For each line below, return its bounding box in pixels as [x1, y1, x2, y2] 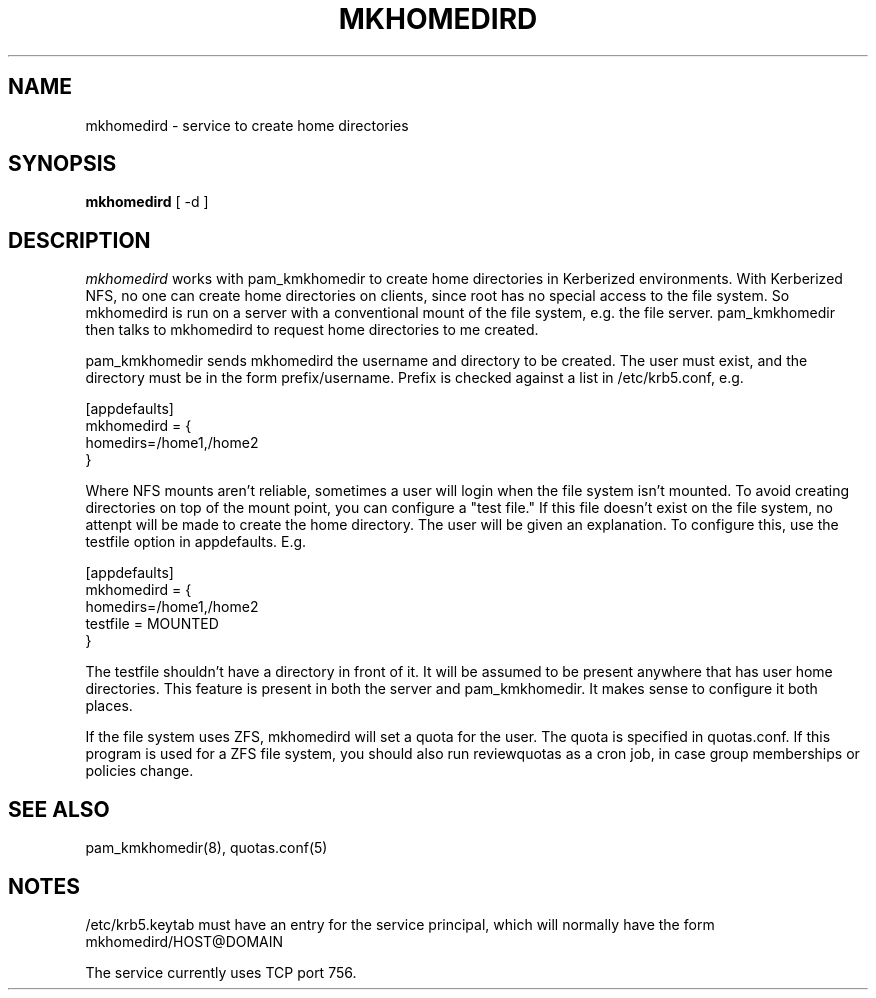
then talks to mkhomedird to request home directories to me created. [85, 321, 539, 339]
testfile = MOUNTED [85, 615, 219, 633]
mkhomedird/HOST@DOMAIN [85, 932, 284, 950]
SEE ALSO [8, 796, 110, 822]
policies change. [85, 762, 194, 780]
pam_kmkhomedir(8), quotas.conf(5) [85, 839, 328, 857]
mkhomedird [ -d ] [85, 193, 209, 211]
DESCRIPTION [8, 227, 151, 253]
